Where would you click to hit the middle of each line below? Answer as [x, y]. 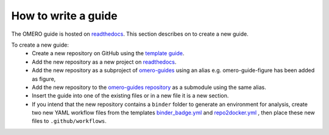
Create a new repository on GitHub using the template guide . [108, 53]
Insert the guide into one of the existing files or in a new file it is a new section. [130, 96]
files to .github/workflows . [69, 121]
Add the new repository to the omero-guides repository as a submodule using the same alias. [149, 87]
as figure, [44, 79]
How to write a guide [65, 16]
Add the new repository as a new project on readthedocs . [104, 62]
